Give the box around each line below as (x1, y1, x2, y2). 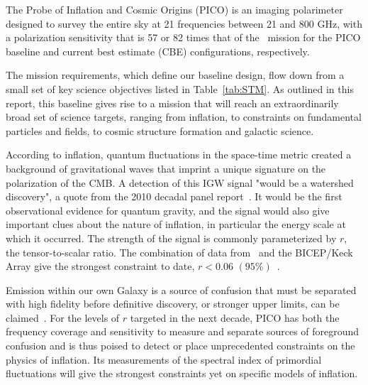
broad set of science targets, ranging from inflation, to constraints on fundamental (6, 109, 362, 124)
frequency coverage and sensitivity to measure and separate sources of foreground (6, 324, 359, 339)
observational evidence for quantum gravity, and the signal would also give (6, 202, 330, 217)
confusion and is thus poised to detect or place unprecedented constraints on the (6, 338, 355, 353)
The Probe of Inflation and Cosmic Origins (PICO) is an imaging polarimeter (6, 2, 343, 16)
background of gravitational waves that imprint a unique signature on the (6, 161, 326, 175)
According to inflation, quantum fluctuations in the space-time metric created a (6, 147, 352, 162)
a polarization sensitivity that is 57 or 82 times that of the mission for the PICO (6, 30, 361, 45)
